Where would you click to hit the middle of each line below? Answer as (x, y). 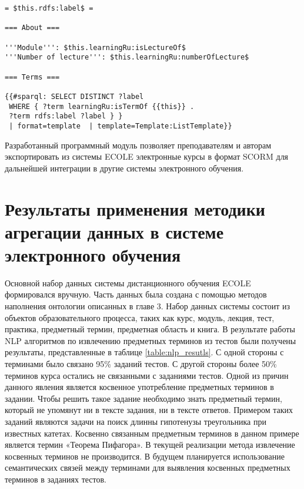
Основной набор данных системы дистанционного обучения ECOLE (128, 283)
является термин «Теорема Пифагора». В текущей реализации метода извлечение (150, 445)
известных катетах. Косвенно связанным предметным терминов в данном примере (152, 433)
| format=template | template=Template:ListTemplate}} (121, 126)
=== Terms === (32, 77)
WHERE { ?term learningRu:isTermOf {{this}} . (102, 106)
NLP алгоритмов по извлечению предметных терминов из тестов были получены (151, 340)
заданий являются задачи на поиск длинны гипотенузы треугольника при (136, 421)
